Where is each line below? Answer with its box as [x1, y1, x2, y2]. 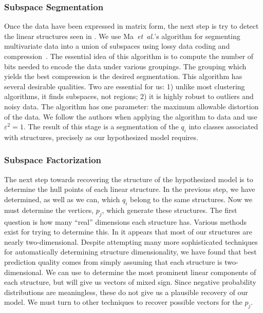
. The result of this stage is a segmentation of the [23, 121, 179, 132]
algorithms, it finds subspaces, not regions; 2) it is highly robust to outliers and [4, 91, 254, 102]
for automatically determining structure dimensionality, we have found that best [4, 246, 257, 257]
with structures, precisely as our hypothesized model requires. [4, 131, 198, 142]
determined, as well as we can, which [4, 193, 120, 204]
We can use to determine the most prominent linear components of [45, 266, 256, 277]
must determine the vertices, [4, 204, 94, 215]
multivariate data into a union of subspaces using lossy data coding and [4, 41, 230, 51]
